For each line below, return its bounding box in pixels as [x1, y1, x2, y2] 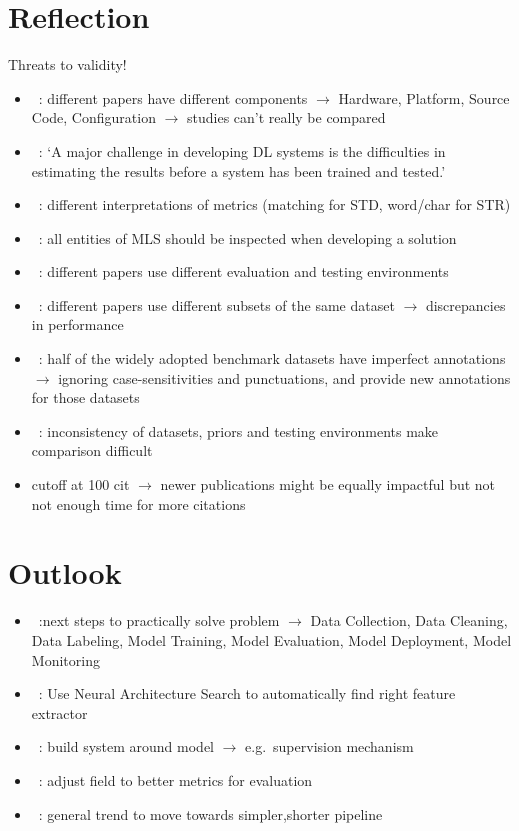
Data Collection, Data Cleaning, [310, 610, 508, 631]
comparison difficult [31, 440, 153, 461]
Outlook [8, 552, 122, 593]
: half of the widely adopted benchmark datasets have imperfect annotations [38, 348, 506, 369]
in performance [31, 314, 124, 335]
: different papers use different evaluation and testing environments [38, 261, 449, 282]
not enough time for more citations [31, 493, 246, 514]
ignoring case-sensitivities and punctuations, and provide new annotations [58, 367, 511, 388]
